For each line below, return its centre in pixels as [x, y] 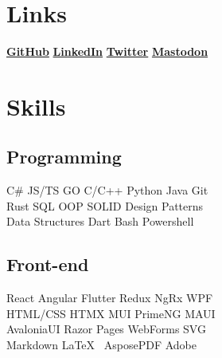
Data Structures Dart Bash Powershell [100, 221]
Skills [36, 106]
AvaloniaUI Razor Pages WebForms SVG [106, 329]
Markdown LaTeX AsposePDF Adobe [101, 345]
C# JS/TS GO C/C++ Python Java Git [107, 190]
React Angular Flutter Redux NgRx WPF [110, 298]
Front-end [48, 264]
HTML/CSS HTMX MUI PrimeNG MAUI [111, 313]
